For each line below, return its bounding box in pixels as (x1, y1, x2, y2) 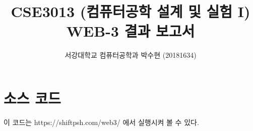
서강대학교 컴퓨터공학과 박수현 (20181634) (65, 50, 197, 60)
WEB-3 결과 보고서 (66, 21, 195, 41)
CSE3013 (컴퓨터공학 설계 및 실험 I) (11, 1, 250, 22)
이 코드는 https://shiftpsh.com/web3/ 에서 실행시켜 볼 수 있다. (4, 116, 199, 127)
